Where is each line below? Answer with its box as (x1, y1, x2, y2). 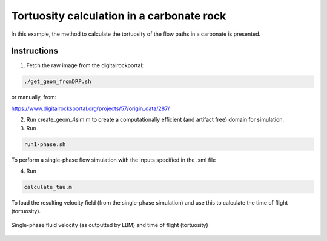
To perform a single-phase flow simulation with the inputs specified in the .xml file (11, 156, 216, 163)
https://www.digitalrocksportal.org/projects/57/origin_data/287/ (11, 105, 170, 112)
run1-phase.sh (24, 140, 66, 148)
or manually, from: (11, 94, 57, 101)
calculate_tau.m (24, 183, 73, 190)
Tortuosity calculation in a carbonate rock (11, 9, 226, 22)
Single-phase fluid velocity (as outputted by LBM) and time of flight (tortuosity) (11, 221, 208, 228)
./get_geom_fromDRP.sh (24, 78, 91, 85)
